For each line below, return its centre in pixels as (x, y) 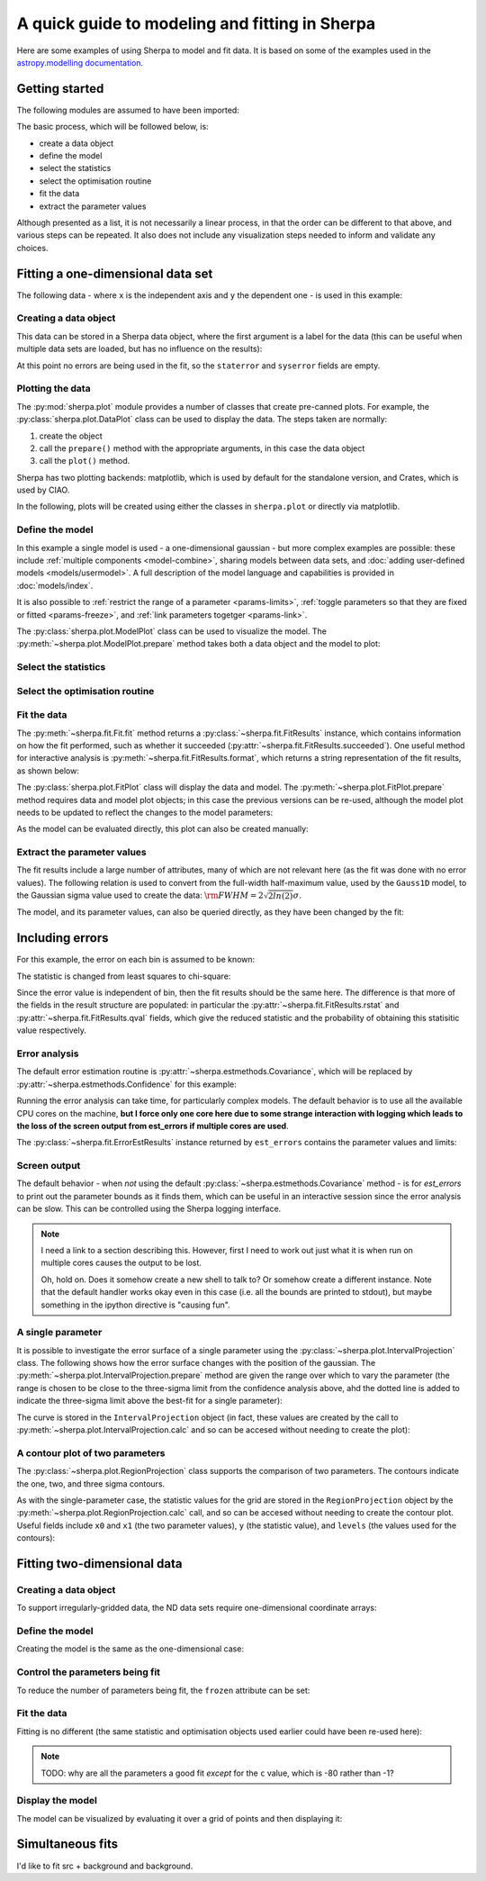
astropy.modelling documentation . (80, 62)
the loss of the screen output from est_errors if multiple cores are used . (153, 1126)
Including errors (63, 938)
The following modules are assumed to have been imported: (128, 110)
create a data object (76, 143)
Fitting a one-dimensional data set (115, 273)
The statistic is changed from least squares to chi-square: (124, 976)
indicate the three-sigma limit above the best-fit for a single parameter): (149, 1401)
